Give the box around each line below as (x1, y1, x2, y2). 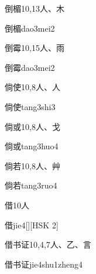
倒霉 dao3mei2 (5, 61, 55, 73)
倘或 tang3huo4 (5, 140, 59, 152)
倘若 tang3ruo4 (5, 179, 57, 191)
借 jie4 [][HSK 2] (5, 218, 59, 231)
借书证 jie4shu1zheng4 (5, 258, 83, 270)
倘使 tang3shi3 (5, 100, 56, 112)
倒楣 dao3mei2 (5, 22, 55, 34)
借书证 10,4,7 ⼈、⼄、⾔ (5, 238, 91, 251)
